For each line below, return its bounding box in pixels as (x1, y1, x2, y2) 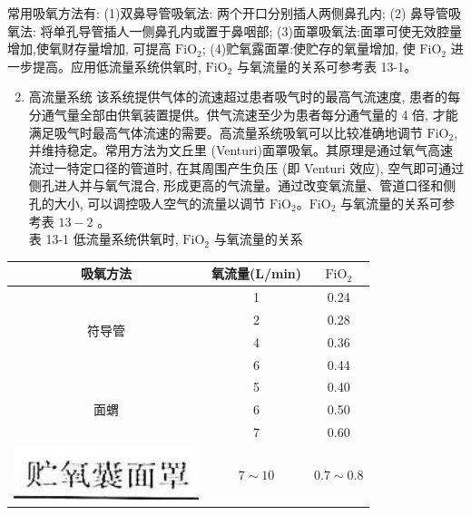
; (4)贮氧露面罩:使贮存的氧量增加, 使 (201, 39, 416, 58)
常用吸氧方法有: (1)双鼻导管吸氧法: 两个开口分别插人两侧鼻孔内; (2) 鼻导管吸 (7, 4, 462, 22)
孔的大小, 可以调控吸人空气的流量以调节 (28, 193, 266, 212)
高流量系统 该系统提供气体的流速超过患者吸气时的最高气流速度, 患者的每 (28, 87, 461, 106)
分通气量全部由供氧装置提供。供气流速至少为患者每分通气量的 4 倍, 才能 (28, 104, 458, 123)
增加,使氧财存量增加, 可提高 (7, 39, 172, 58)
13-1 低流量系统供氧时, (45, 229, 179, 248)
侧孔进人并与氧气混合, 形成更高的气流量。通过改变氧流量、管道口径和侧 (28, 176, 456, 195)
